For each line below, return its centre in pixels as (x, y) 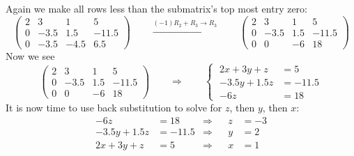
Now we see (30, 55)
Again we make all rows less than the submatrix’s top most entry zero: (157, 8)
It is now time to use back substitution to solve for (114, 107)
